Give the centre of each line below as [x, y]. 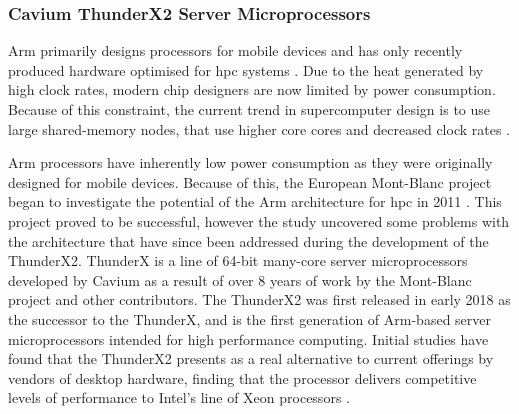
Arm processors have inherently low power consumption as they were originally [250, 162]
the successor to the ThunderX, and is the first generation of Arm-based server [249, 318]
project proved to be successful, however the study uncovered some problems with [259, 220]
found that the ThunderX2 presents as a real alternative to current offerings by [251, 358]
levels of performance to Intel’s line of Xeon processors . [179, 397]
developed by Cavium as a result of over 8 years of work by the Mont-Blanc [240, 279]
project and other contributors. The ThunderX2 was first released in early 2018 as [259, 299]
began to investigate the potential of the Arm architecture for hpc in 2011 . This [255, 201]
